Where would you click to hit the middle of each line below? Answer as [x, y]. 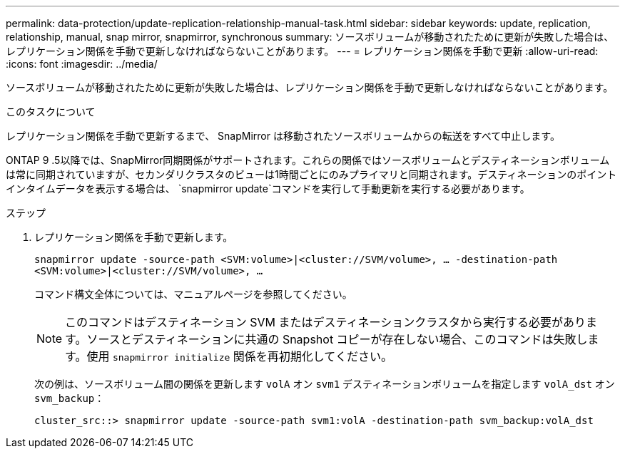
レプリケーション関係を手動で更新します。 [134, 237]
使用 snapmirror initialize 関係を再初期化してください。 [239, 356]
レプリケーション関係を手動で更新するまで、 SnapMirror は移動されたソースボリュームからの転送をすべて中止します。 [283, 136]
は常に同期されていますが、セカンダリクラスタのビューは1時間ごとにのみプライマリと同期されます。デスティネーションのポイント [311, 174]
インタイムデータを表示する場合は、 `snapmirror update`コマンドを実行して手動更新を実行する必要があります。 [268, 189]
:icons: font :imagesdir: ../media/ [82, 64]
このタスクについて [51, 112]
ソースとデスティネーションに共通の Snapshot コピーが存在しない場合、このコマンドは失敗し [337, 339]
